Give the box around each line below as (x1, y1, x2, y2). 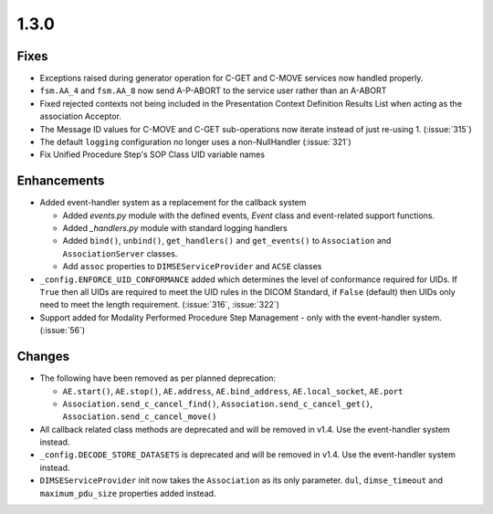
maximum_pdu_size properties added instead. (39, 488, 216, 498)
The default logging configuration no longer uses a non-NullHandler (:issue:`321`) (39, 137, 351, 148)
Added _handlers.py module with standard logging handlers (62, 223, 288, 234)
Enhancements (16, 173, 105, 189)
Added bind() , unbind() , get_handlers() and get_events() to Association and (62, 236, 392, 247)
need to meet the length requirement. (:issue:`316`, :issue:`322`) (39, 299, 280, 310)
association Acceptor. (39, 110, 122, 122)
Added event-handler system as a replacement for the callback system (39, 197, 307, 208)
